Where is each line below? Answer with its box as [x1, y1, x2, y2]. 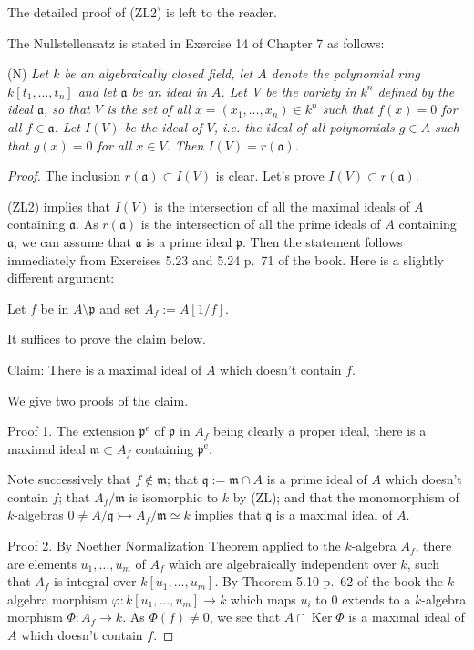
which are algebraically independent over [169, 553, 397, 573]
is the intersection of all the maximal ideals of [154, 196, 410, 215]
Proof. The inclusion [7, 166, 121, 185]
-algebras [14, 505, 64, 524]
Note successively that [7, 469, 131, 489]
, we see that [209, 607, 281, 626]
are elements [7, 553, 77, 573]
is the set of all [106, 99, 191, 119]
